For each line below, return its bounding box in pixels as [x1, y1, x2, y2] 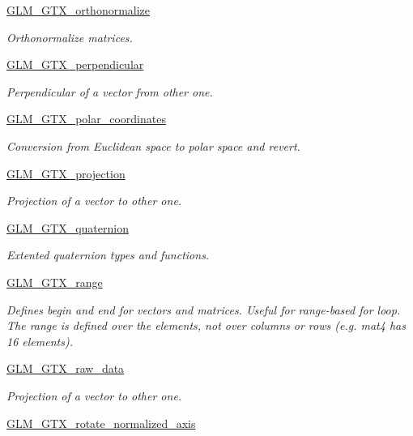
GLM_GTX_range [6, 273, 103, 290]
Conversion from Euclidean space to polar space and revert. [6, 137, 300, 154]
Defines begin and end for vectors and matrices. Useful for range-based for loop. [6, 301, 401, 318]
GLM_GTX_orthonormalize [6, 2, 151, 18]
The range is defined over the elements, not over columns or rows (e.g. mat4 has [6, 317, 406, 334]
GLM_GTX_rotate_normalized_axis [6, 414, 196, 431]
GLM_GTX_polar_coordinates [6, 110, 166, 127]
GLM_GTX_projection [6, 165, 126, 182]
